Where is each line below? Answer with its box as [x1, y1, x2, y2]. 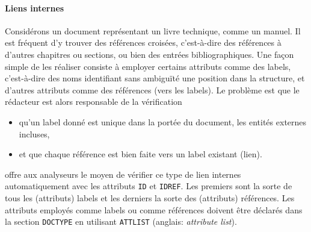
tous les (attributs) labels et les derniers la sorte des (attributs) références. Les [5, 191, 295, 204]
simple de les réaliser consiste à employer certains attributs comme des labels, [5, 60, 291, 72]
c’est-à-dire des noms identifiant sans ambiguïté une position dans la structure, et [5, 72, 305, 84]
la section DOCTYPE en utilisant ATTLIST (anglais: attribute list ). [5, 215, 237, 228]
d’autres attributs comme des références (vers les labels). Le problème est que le [5, 83, 300, 96]
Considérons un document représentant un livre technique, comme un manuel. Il [5, 24, 301, 37]
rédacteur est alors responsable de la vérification [5, 95, 182, 108]
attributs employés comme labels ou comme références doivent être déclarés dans [5, 203, 303, 216]
